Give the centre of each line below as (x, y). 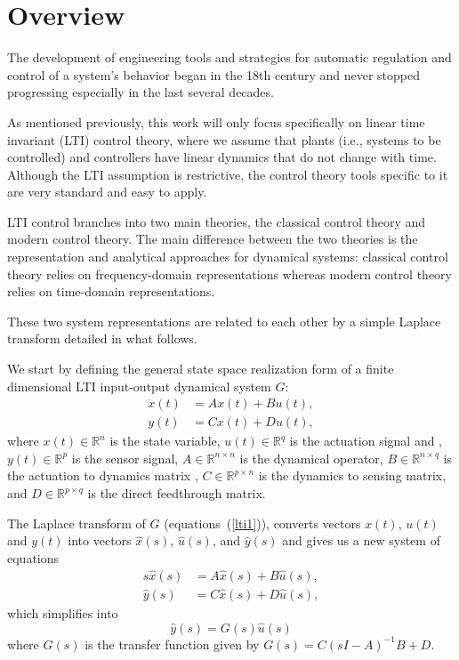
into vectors (100, 540)
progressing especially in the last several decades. (141, 92)
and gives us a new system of (361, 540)
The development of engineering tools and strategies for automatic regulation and (229, 57)
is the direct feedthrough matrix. (177, 493)
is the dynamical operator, (311, 458)
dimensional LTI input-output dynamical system (139, 386)
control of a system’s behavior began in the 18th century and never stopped (214, 74)
